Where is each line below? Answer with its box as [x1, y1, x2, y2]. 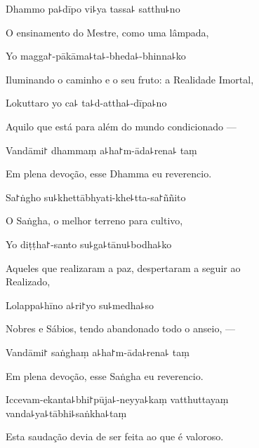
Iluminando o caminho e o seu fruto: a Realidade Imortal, [6, 72, 254, 86]
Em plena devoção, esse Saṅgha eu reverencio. [6, 368, 204, 383]
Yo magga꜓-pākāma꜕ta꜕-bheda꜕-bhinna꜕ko [6, 48, 186, 63]
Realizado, [6, 274, 51, 289]
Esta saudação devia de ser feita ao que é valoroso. [6, 429, 224, 444]
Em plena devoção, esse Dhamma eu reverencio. [6, 166, 212, 181]
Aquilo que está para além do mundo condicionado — [6, 118, 237, 133]
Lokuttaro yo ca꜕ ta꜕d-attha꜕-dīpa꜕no [6, 95, 167, 110]
